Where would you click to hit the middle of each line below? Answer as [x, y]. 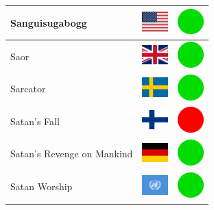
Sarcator [28, 89]
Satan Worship [41, 186]
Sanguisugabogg [49, 22]
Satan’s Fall [35, 121]
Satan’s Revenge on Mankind [72, 154]
